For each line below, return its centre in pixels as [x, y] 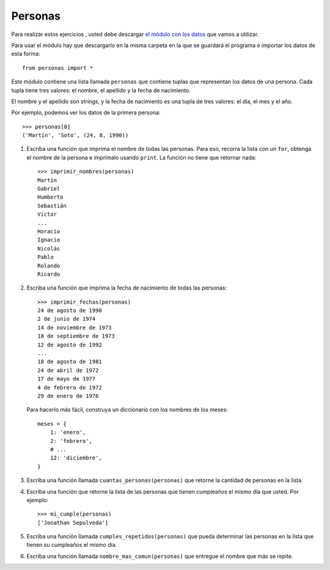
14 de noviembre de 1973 [75, 327]
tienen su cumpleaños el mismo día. [72, 545]
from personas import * [58, 68]
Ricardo [49, 274]
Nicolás [49, 248]
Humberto [50, 197]
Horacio [49, 231]
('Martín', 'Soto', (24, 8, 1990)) [75, 135]
